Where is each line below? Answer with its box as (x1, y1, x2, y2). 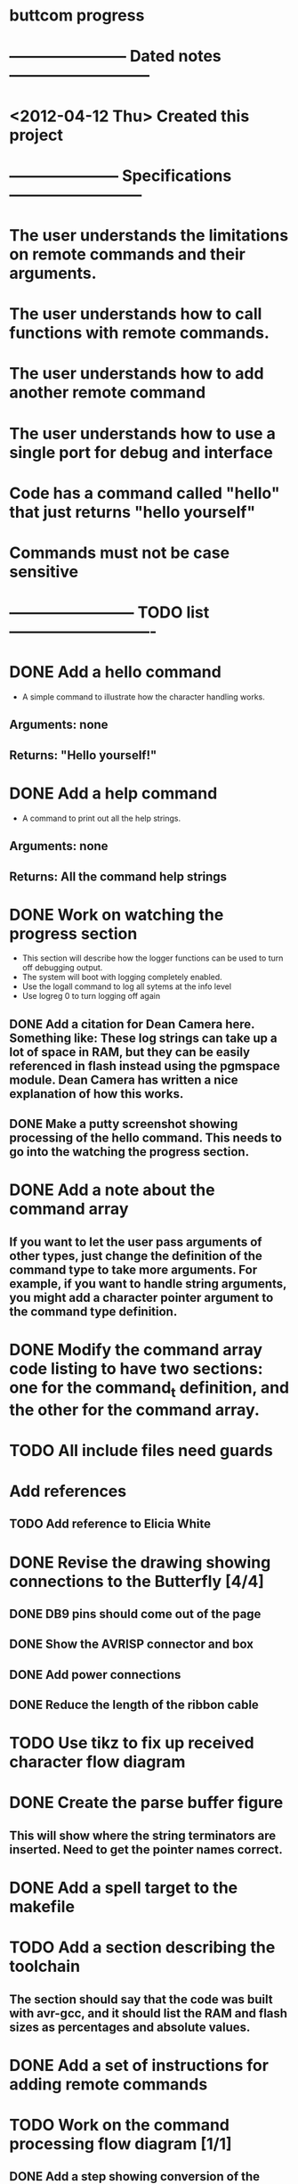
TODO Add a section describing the (9, 1937, 276, 1958)
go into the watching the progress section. (9, 1144, 250, 1159)
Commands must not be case (9, 543, 230, 562)
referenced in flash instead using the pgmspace (9, 1058, 280, 1074)
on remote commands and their (9, 244, 246, 264)
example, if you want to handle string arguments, (9, 1276, 287, 1291)
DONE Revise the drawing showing (9, 1552, 271, 1573)
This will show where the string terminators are (9, 1828, 277, 1843)
